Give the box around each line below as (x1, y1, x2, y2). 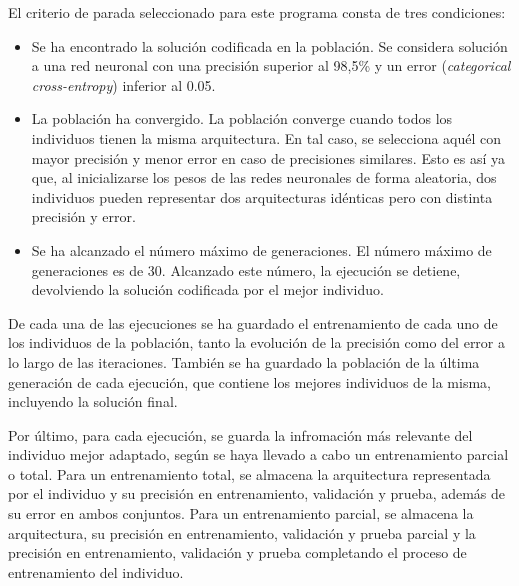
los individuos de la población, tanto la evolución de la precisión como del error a (8, 332, 506, 353)
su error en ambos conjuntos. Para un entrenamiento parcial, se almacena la (8, 503, 474, 524)
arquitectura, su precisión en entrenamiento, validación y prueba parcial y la (8, 522, 476, 543)
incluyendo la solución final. (8, 391, 178, 412)
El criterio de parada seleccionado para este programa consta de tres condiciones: (8, 2, 506, 22)
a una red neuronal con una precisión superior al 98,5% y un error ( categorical (31, 55, 511, 76)
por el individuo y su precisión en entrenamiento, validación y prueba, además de (8, 483, 506, 504)
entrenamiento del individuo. (8, 561, 184, 582)
